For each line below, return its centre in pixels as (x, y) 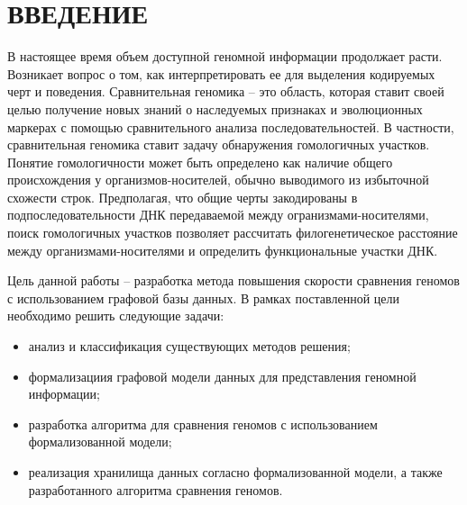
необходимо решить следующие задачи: (116, 316)
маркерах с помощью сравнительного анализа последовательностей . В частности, (231, 126)
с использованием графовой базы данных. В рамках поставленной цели (204, 298)
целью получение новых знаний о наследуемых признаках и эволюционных (215, 108)
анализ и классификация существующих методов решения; (189, 346)
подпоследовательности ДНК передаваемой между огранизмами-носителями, (218, 215)
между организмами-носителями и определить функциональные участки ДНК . (223, 250)
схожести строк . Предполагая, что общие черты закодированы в (183, 197)
